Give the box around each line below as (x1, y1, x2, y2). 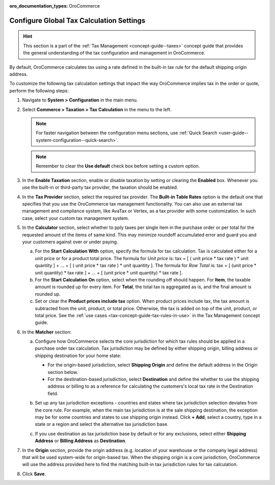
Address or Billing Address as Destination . (35, 438, 127, 444)
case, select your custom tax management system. (22, 215, 129, 221)
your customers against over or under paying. (22, 239, 118, 245)
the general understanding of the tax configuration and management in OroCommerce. (23, 50, 206, 56)
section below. (47, 369, 78, 375)
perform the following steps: (9, 87, 69, 94)
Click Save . (22, 471, 46, 477)
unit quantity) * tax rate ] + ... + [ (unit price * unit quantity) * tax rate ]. (35, 269, 183, 275)
